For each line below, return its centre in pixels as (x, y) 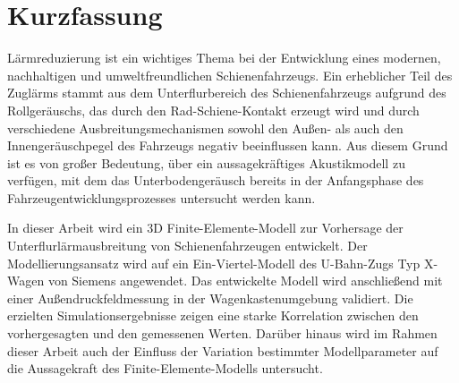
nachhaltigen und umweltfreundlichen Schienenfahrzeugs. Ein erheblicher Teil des (230, 75)
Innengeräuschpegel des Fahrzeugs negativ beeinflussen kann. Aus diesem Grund (228, 145)
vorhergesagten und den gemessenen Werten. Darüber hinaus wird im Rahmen (222, 333)
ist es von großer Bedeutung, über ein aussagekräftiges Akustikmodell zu (206, 162)
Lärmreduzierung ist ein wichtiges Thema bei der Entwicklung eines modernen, (224, 58)
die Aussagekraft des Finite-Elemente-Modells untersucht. (165, 368)
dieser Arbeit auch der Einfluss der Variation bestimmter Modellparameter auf (223, 350)
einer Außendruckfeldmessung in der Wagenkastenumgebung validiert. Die (210, 298)
